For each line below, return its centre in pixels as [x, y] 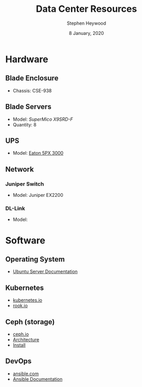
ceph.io [21, 334]
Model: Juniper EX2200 [38, 195]
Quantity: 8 [25, 124]
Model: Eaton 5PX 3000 [38, 153]
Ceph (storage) [30, 322]
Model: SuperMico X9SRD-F [43, 119]
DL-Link [15, 208]
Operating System [35, 259]
